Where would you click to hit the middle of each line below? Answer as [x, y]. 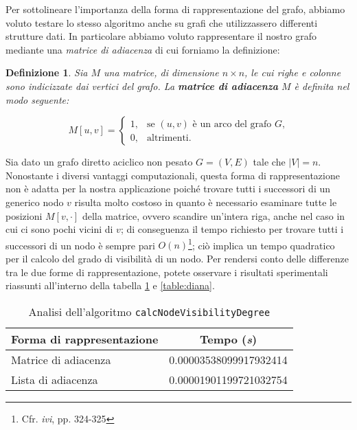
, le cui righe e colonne [293, 72]
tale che [269, 162]
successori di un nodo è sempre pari [80, 245]
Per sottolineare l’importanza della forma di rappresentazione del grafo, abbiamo [175, 9]
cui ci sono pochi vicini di [59, 229]
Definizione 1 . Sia [47, 72]
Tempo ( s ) [228, 339]
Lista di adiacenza [55, 379]
